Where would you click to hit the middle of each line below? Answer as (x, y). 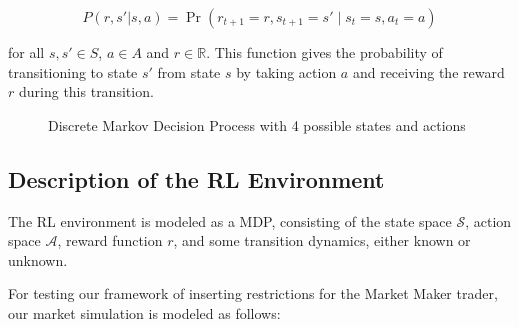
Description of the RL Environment (196, 178)
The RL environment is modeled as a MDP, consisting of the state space (230, 220)
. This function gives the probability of (324, 52)
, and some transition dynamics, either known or (322, 240)
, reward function (110, 240)
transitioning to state (73, 71)
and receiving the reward (428, 71)
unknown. (38, 259)
